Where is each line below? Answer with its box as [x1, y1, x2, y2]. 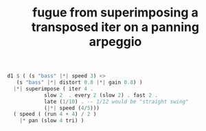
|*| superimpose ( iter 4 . [13, 85, 94, 92]
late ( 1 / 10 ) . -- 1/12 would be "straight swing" [43, 98, 189, 105]
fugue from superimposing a [32, 5, 199, 21]
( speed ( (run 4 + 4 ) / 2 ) [13, 111, 97, 118]
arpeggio [89, 34, 142, 49]
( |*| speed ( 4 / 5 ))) [43, 104, 100, 111]
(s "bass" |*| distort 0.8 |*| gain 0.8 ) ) [16, 79, 143, 86]
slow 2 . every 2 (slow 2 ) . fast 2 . [43, 91, 158, 99]
